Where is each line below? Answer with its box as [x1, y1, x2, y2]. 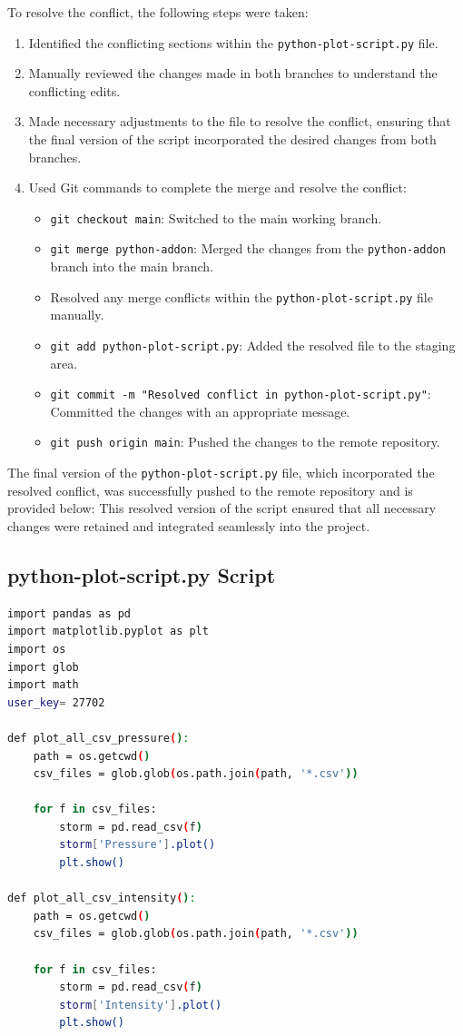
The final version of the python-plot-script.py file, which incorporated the [7, 463, 435, 482]
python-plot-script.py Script [7, 560, 276, 588]
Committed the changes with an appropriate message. [50, 401, 350, 420]
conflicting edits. [28, 81, 121, 100]
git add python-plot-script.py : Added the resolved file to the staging [50, 335, 456, 354]
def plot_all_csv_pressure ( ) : [7, 731, 190, 745]
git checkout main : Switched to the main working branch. [50, 208, 382, 227]
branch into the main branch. [50, 257, 213, 276]
